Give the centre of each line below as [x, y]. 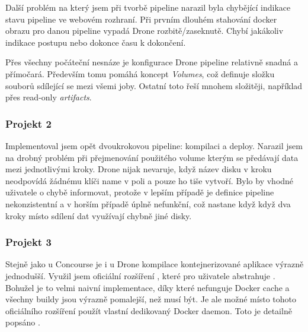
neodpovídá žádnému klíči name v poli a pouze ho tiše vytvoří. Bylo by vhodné [150, 180]
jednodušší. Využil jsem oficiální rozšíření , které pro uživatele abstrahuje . [140, 275]
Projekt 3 [28, 242]
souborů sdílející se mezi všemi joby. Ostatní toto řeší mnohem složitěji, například [154, 85]
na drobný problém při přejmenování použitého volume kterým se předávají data [152, 157]
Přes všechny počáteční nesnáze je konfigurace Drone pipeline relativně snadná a [152, 62]
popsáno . [23, 322]
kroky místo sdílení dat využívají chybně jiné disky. [99, 215]
